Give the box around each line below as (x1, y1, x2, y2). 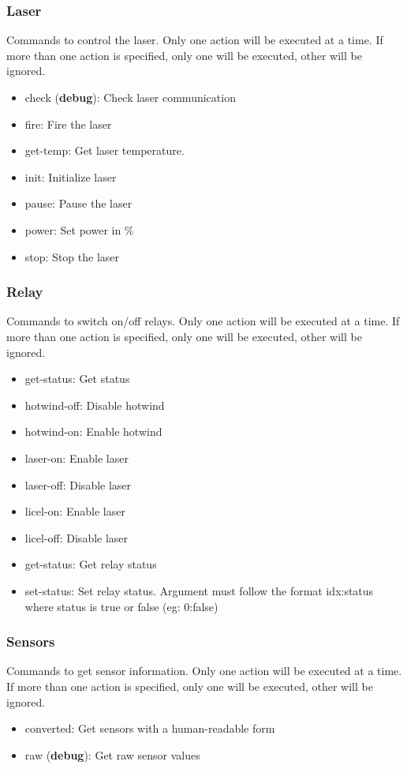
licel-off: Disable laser (24, 529, 129, 546)
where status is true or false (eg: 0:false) (24, 598, 218, 614)
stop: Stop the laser (24, 248, 119, 264)
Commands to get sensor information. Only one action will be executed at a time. (6, 662, 402, 679)
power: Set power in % (24, 221, 134, 238)
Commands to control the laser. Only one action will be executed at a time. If (6, 32, 383, 48)
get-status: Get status (24, 370, 130, 387)
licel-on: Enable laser (24, 503, 125, 520)
